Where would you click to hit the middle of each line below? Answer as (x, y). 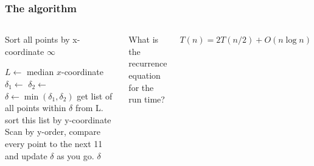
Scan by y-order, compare (53, 132)
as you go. (75, 155)
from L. (89, 108)
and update (26, 155)
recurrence (148, 63)
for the (141, 87)
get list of (95, 96)
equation (145, 75)
